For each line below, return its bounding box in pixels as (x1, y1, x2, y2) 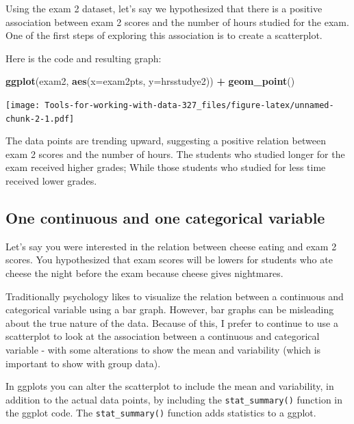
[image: (5, 100, 40, 110)
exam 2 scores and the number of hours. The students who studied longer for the (5, 146, 345, 161)
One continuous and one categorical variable (5, 207, 325, 228)
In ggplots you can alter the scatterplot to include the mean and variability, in (5, 379, 334, 393)
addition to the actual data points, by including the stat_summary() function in (5, 392, 343, 406)
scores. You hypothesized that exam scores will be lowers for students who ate (5, 252, 333, 267)
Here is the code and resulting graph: (5, 51, 162, 65)
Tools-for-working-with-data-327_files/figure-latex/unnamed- (45, 100, 334, 110)
